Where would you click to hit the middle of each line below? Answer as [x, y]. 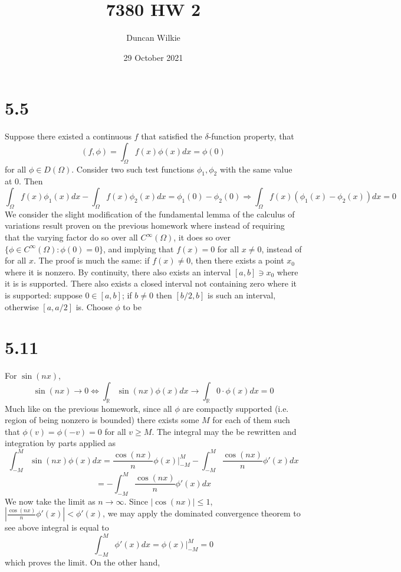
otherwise [22, 306]
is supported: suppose [44, 295]
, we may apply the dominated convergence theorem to [202, 513]
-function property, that [251, 136]
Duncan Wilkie [153, 38]
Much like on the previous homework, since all [88, 408]
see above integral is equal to [57, 527]
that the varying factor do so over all [71, 237]
